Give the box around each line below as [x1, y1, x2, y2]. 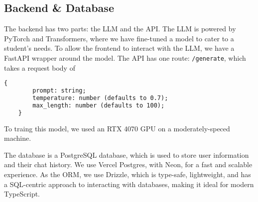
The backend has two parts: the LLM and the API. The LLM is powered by [4, 23, 236, 34]
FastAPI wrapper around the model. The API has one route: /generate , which [4, 52, 246, 63]
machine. [4, 133, 31, 143]
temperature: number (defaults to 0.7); [32, 94, 168, 101]
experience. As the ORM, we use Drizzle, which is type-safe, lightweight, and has [4, 169, 251, 179]
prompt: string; [32, 87, 86, 95]
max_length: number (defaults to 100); [32, 101, 165, 109]
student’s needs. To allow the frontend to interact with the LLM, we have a [4, 43, 235, 53]
